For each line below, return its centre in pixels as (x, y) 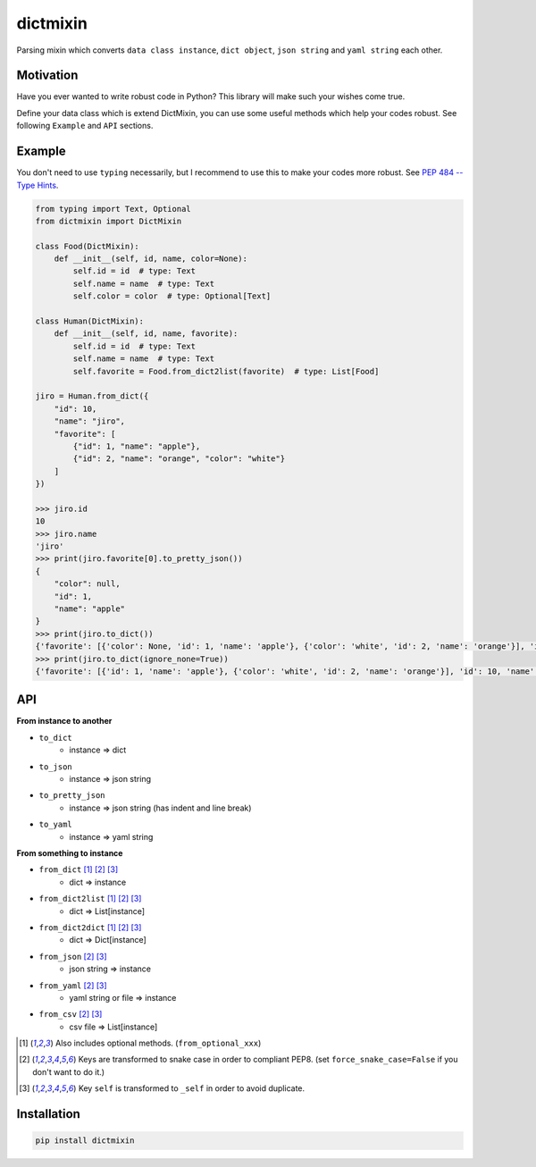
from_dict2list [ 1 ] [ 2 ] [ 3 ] (90, 899)
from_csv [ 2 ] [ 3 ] (71, 1014)
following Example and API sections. (85, 126)
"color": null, (87, 584)
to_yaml (56, 825)
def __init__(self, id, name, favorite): (146, 334)
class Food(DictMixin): (88, 246)
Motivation (47, 76)
